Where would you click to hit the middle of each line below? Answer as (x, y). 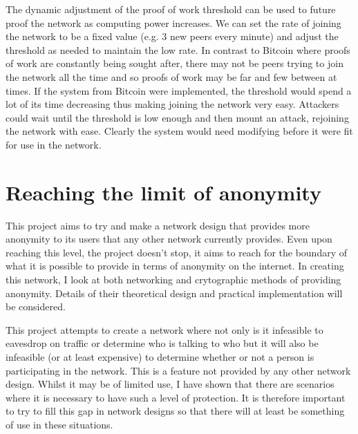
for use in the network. (54, 144)
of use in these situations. (59, 424)
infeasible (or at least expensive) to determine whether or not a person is (160, 357)
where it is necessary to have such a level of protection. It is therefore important (176, 397)
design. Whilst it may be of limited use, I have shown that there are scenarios (170, 384)
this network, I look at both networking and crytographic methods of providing (173, 280)
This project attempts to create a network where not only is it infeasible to (164, 329)
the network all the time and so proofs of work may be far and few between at (171, 76)
